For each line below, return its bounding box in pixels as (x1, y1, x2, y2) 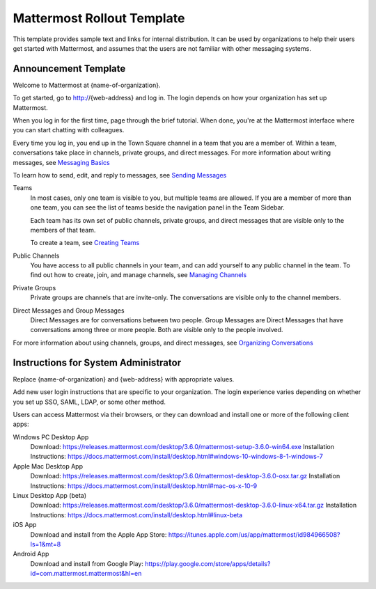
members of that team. (30, 226, 96, 234)
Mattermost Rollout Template (13, 10, 185, 26)
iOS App (13, 521, 37, 529)
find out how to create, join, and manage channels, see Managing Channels (30, 271, 247, 279)
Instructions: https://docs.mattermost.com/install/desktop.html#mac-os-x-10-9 (30, 481, 258, 490)
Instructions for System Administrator (13, 356, 181, 368)
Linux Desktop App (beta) (13, 492, 87, 500)
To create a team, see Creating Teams (30, 239, 140, 247)
